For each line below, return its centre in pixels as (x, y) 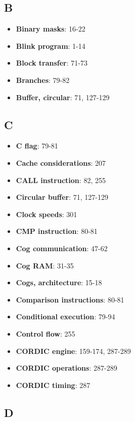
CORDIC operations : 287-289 (66, 368)
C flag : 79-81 (37, 146)
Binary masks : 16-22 (51, 29)
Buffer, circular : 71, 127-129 (63, 97)
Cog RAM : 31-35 (45, 265)
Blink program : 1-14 (51, 46)
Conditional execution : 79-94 (65, 317)
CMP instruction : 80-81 (57, 231)
